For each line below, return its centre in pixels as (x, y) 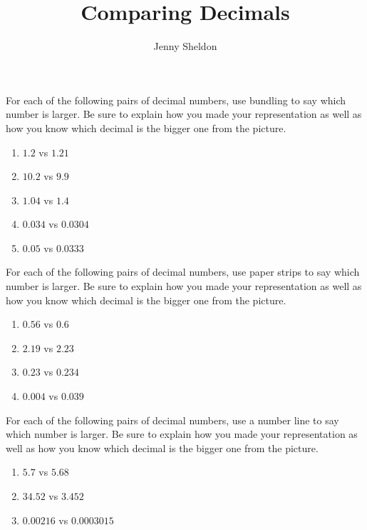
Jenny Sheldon (185, 46)
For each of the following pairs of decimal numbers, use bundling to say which (176, 100)
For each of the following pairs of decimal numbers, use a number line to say (172, 420)
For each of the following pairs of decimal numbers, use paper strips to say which (183, 272)
